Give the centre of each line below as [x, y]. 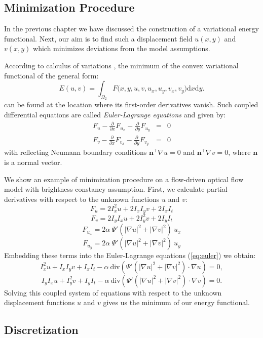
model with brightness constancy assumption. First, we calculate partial [116, 189]
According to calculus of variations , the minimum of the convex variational [121, 65]
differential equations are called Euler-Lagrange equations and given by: [115, 114]
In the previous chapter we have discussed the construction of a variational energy [132, 29]
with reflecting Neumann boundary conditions [76, 152]
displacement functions [40, 302]
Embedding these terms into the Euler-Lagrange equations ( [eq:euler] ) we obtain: [130, 255]
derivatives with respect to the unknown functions [82, 199]
